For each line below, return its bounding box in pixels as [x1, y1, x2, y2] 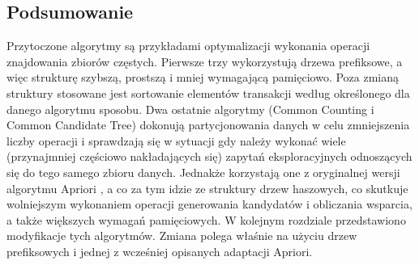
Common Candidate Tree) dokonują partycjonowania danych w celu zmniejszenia [6, 116, 410, 133]
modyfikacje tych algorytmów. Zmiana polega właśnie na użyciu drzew [6, 227, 357, 244]
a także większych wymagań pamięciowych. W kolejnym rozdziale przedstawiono [6, 211, 406, 228]
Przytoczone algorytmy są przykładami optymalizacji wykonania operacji [6, 37, 370, 54]
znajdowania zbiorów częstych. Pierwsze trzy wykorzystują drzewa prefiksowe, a [6, 53, 403, 69]
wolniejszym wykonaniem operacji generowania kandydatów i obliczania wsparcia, [6, 196, 413, 212]
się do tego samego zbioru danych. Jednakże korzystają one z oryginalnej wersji [6, 163, 400, 180]
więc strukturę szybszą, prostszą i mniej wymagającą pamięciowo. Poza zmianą [6, 69, 400, 86]
